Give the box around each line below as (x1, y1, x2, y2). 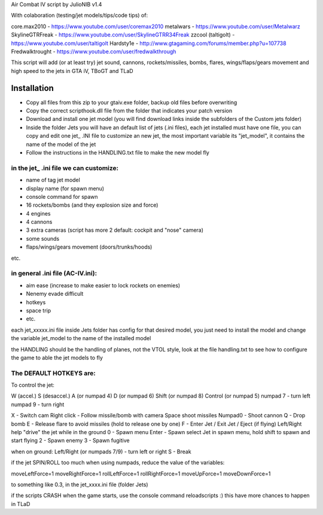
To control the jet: (11, 381, 55, 389)
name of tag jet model (26, 177, 80, 184)
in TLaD (11, 500, 31, 507)
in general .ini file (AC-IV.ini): (11, 269, 97, 278)
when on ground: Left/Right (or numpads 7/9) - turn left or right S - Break (11, 448, 191, 455)
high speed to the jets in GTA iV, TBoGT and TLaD (11, 67, 134, 74)
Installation (11, 83, 54, 93)
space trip (26, 307, 51, 314)
